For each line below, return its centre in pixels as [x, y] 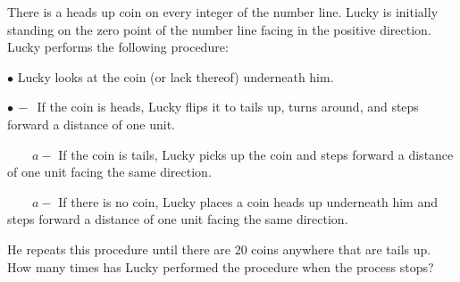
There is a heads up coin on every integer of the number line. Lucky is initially [223, 12]
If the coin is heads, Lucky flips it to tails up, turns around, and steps [228, 107]
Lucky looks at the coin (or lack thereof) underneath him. [176, 76]
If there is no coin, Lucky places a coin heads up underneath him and [248, 201]
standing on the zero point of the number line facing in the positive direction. [219, 29]
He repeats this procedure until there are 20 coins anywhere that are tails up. [219, 249]
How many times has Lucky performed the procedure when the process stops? [221, 266]
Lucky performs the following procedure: [118, 47]
